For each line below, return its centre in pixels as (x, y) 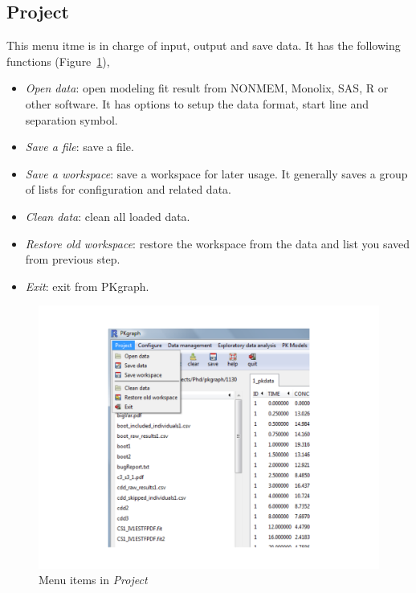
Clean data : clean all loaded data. (108, 216)
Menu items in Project (93, 580)
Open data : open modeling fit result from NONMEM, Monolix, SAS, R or (207, 88)
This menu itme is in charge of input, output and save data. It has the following (204, 45)
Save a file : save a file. (80, 147)
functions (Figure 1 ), (58, 61)
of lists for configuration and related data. (128, 189)
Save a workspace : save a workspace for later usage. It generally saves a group (216, 173)
